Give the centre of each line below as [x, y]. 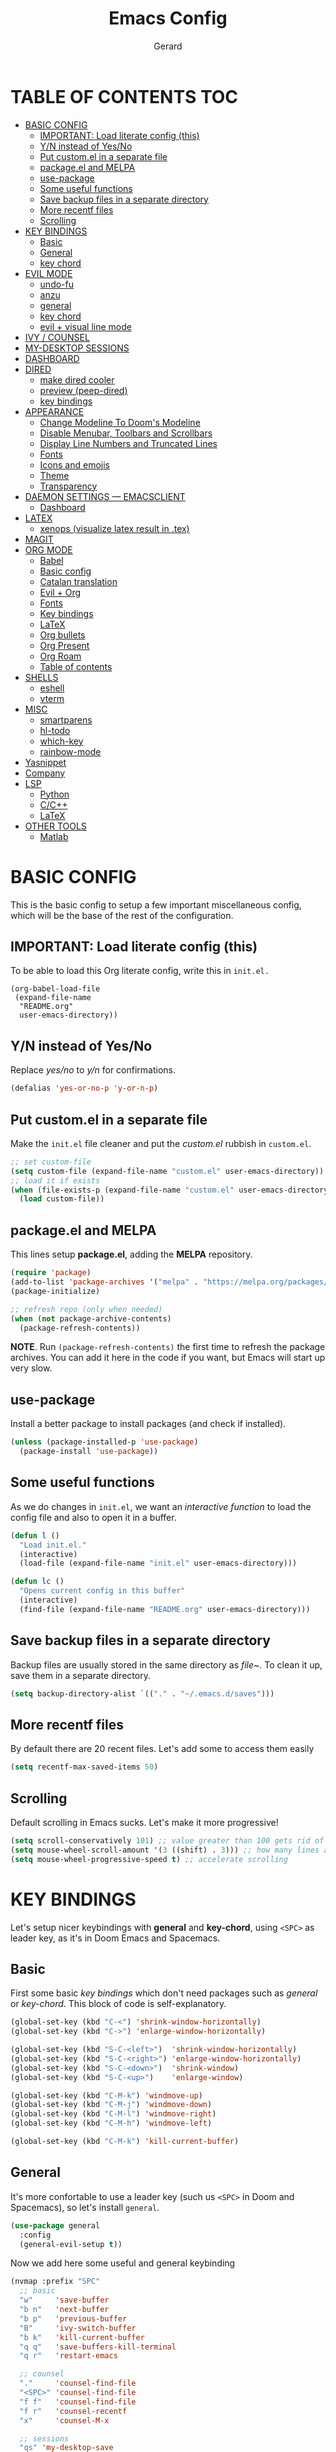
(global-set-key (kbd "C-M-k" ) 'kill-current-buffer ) [125, 2142]
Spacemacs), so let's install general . [85, 2207]
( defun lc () [37, 1582]
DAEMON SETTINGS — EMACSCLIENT [105, 496]
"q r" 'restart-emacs [68, 2356]
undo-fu [57, 284]
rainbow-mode [70, 751]
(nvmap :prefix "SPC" [55, 2282]
